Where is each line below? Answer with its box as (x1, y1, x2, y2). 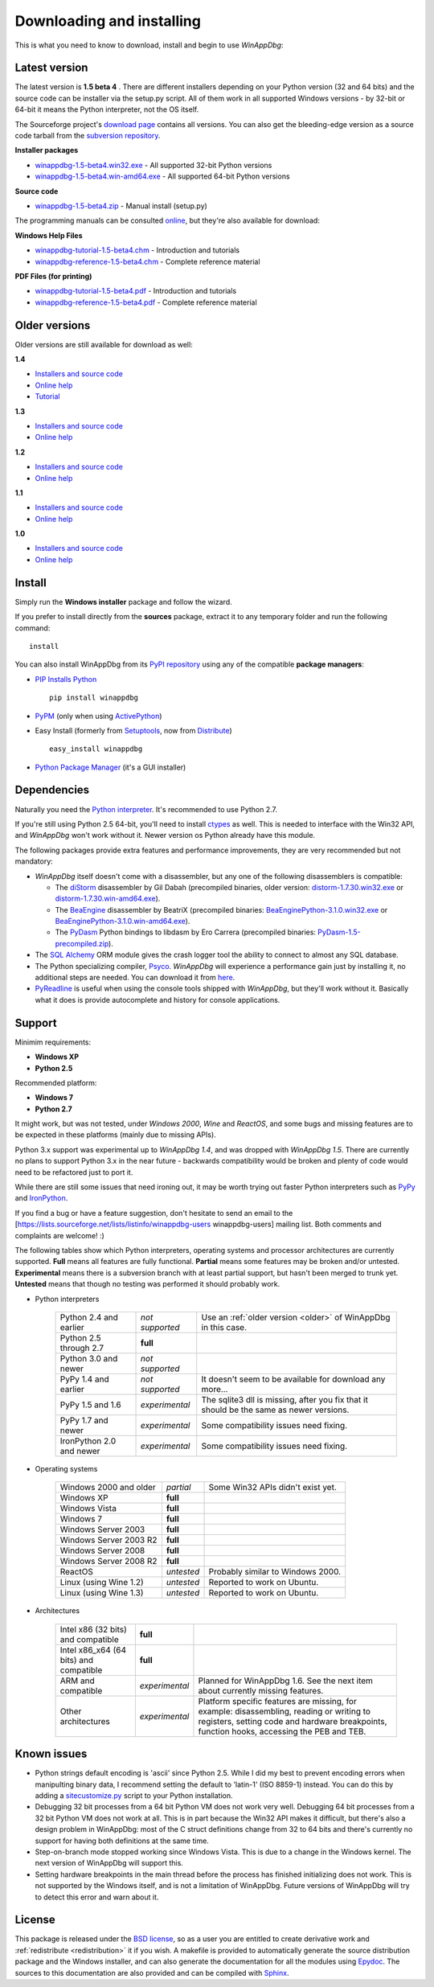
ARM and (59, 1675, 96, 1686)
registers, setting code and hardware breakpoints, (198, 1715, 387, 1726)
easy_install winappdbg (49, 745, 143, 753)
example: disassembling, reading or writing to (198, 1706, 371, 1717)
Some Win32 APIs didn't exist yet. (208, 1482, 337, 1493)
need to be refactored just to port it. (14, 1167, 133, 1177)
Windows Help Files (14, 230, 84, 240)
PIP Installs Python (35, 674, 97, 684)
